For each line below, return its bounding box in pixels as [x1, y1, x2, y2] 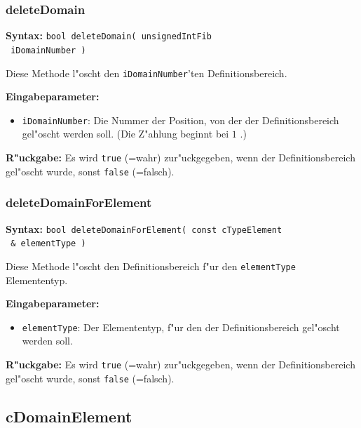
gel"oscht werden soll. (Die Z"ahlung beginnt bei [22, 126, 229, 141]
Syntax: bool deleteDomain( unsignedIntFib [6, 28, 212, 43]
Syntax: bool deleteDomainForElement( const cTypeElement [6, 221, 282, 236]
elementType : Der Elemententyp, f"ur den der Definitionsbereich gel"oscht [22, 319, 340, 334]
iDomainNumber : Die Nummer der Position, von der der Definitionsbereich [22, 112, 339, 127]
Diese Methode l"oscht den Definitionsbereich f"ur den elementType [6, 258, 296, 273]
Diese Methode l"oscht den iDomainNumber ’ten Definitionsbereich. [6, 65, 287, 80]
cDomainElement [6, 405, 132, 427]
